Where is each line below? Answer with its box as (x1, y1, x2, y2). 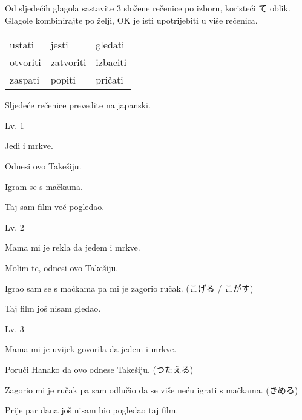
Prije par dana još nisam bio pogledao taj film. (5, 404, 179, 416)
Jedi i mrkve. (5, 139, 53, 152)
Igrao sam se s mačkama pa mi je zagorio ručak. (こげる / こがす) (5, 281, 254, 294)
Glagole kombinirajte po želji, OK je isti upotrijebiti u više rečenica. (5, 13, 258, 26)
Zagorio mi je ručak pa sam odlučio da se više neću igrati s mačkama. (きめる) (5, 383, 298, 396)
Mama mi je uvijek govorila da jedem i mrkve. (5, 343, 177, 355)
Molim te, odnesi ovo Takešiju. (5, 261, 119, 274)
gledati (96, 38, 125, 52)
